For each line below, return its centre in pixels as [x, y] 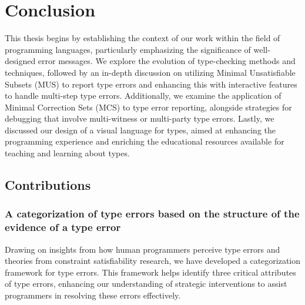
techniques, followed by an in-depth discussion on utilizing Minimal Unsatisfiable [150, 72]
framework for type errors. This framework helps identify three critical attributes [150, 272]
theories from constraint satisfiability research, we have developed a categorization [153, 261]
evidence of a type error [63, 227]
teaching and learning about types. [67, 153]
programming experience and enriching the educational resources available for [145, 141]
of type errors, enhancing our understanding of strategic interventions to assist [146, 284]
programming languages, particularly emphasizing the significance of [128, 49]
